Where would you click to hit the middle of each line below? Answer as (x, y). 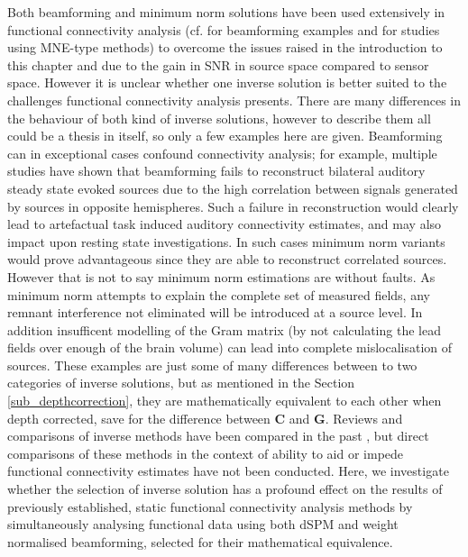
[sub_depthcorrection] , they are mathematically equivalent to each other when (225, 401)
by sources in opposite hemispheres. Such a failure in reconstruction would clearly (233, 206)
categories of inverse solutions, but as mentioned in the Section (181, 383)
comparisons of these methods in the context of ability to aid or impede (206, 453)
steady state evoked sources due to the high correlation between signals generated (233, 188)
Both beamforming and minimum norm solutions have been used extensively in (226, 12)
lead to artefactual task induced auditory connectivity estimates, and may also (225, 224)
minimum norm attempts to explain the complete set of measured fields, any (219, 294)
